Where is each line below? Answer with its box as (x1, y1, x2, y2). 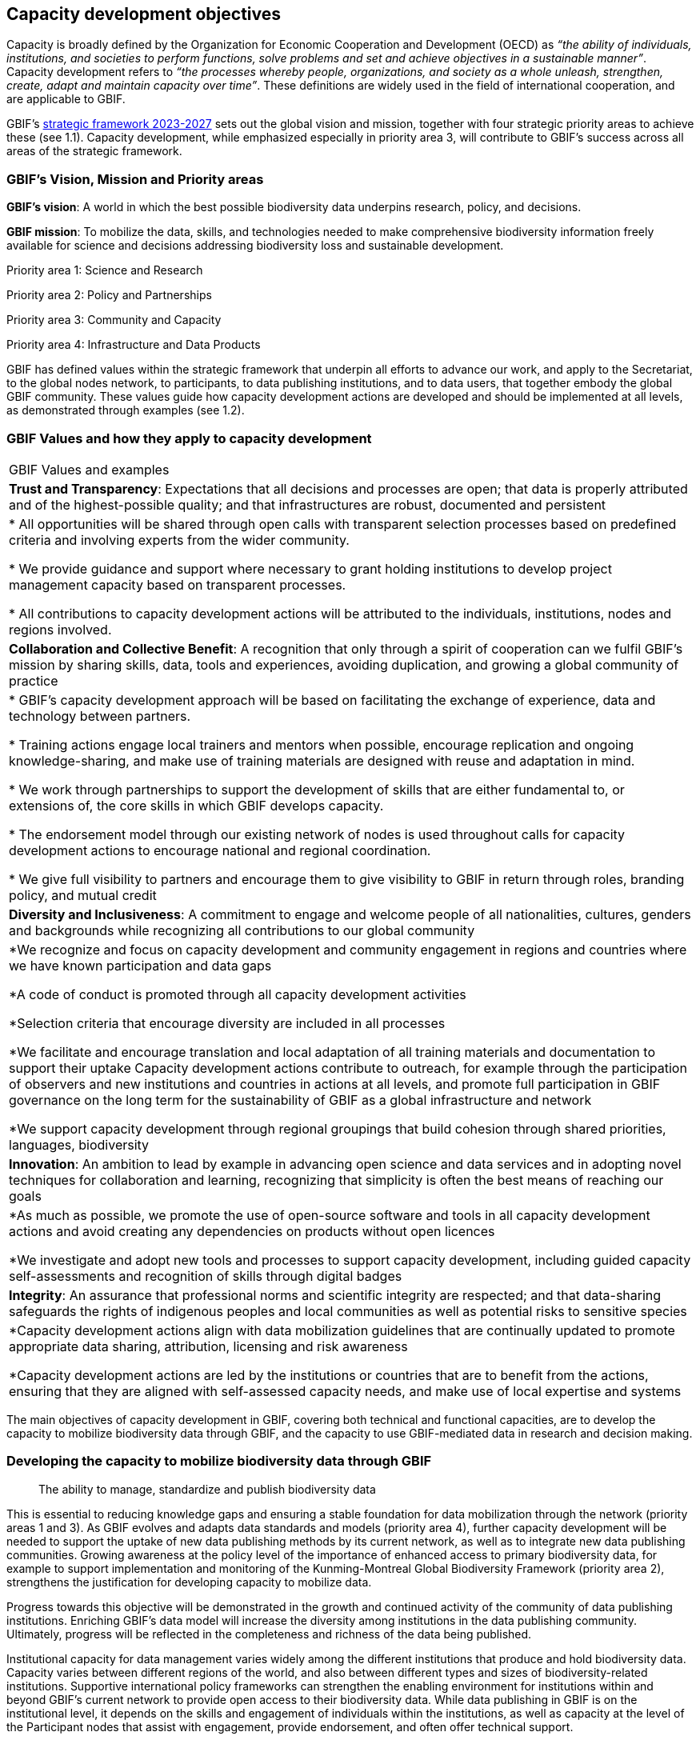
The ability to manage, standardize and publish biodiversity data (38, 1482, 376, 1496)
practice (9, 672, 58, 689)
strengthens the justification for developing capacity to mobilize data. (6, 1574, 372, 1589)
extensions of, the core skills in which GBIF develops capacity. (9, 797, 384, 814)
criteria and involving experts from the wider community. (9, 531, 350, 548)
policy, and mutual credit (9, 886, 157, 903)
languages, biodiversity (9, 1136, 150, 1153)
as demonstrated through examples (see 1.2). (6, 403, 245, 418)
